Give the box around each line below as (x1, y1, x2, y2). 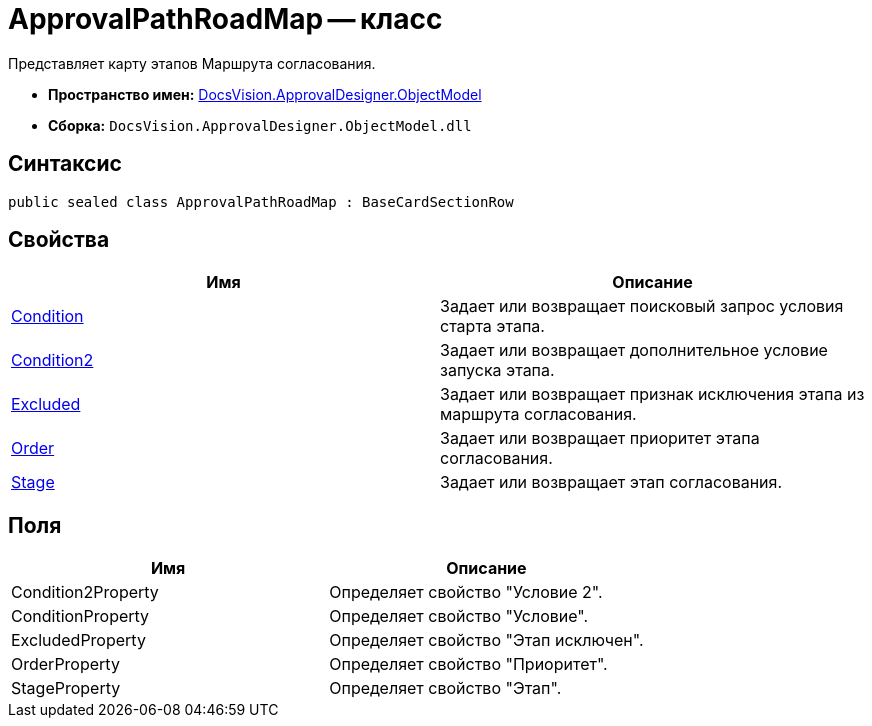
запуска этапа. (440, 360, 555, 381)
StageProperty (11, 678, 121, 699)
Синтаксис (8, 151, 122, 177)
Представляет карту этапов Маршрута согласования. (8, 54, 376, 72)
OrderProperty (11, 654, 120, 675)
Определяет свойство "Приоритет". (329, 654, 608, 675)
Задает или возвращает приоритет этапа (440, 428, 760, 449)
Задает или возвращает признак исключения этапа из (440, 384, 865, 405)
